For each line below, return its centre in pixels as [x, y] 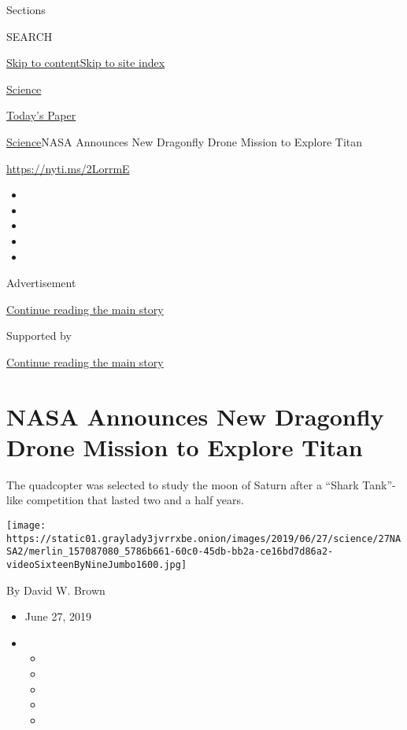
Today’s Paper [41, 115]
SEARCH [30, 36]
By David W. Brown [56, 590]
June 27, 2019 [58, 616]
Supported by [39, 336]
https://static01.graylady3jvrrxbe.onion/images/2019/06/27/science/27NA [204, 538]
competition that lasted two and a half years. [135, 500]
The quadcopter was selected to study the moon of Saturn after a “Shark [183, 484]
